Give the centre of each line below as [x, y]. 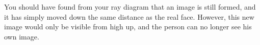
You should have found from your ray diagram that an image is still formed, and [130, 7]
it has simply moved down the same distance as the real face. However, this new [129, 16]
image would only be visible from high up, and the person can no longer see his [128, 27]
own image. [22, 36]
